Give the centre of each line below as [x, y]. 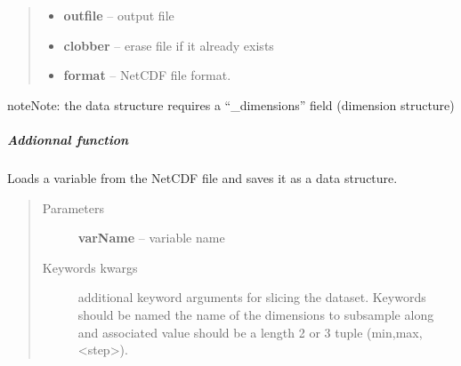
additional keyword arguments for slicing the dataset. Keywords [252, 297]
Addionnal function [68, 139]
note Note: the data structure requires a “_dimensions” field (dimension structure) [231, 104]
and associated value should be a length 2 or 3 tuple [220, 332]
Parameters [73, 207]
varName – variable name [151, 238]
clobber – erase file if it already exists [169, 45]
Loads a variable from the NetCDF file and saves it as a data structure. [202, 177]
